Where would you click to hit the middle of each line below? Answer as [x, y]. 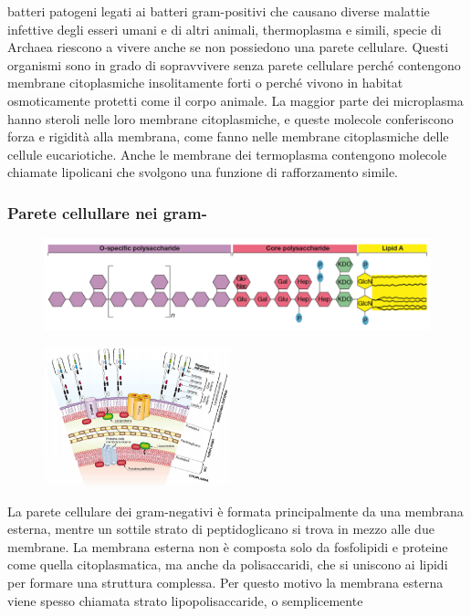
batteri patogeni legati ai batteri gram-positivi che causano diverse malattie [219, 11]
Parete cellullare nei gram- [107, 212]
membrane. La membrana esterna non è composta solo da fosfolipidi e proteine [228, 546]
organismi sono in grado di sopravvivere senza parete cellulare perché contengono [234, 64]
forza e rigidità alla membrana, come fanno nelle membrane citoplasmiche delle [228, 136]
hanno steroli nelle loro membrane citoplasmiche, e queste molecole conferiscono [230, 118]
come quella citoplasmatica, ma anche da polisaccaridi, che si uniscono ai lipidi [228, 564]
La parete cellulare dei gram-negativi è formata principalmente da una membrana [235, 511]
